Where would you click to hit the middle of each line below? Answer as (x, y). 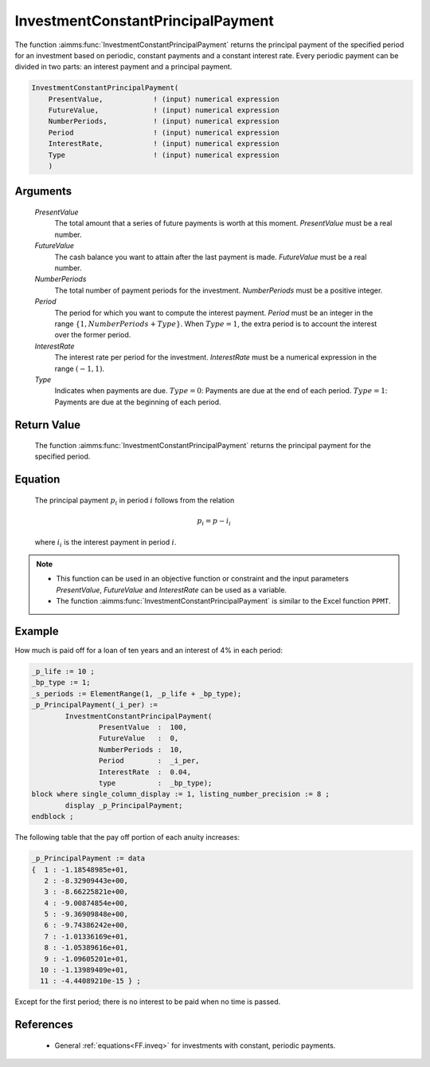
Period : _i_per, (149, 761)
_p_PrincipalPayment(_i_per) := (95, 705)
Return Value (48, 425)
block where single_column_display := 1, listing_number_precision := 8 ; (181, 794)
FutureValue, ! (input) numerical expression (164, 110)
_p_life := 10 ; (63, 671)
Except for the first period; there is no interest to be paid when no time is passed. (148, 1002)
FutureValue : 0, (139, 738)
